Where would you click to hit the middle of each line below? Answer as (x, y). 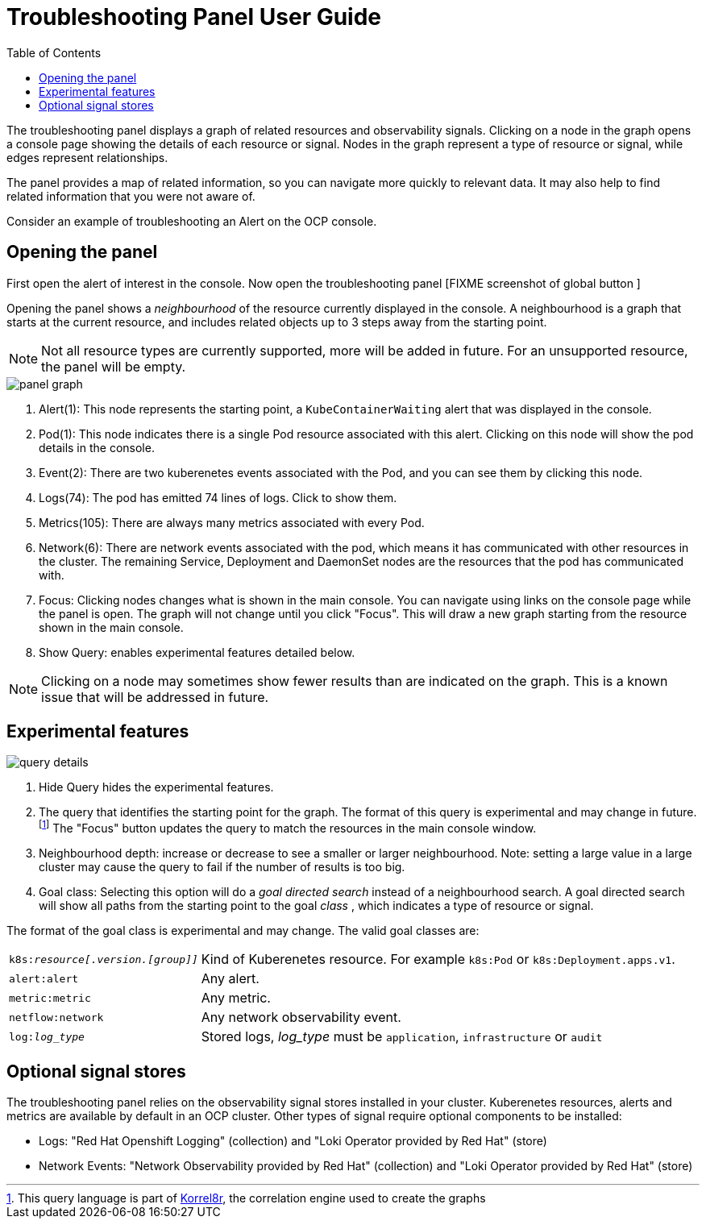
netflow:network (56, 1017)
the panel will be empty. (114, 366)
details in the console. (97, 447)
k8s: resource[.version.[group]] (104, 959)
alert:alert (44, 978)
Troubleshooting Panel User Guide (194, 17)
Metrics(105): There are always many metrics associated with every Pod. (232, 522)
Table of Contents (54, 52)
